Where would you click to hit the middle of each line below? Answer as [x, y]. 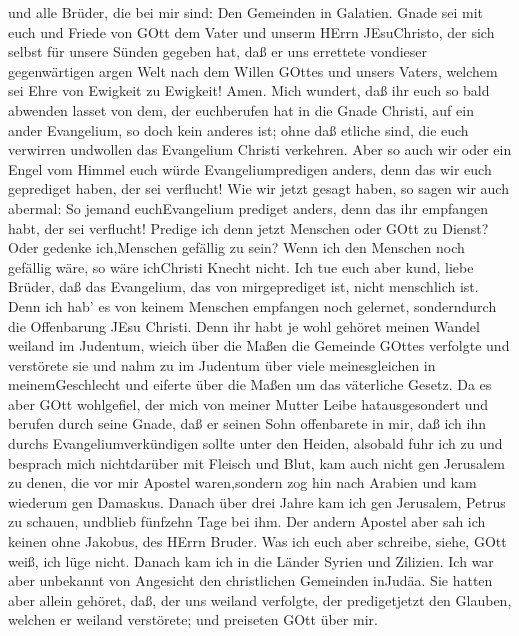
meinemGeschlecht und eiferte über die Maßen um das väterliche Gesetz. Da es [250, 384]
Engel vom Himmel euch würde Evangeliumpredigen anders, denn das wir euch [250, 168]
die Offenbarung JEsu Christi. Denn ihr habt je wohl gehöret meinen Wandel [244, 325]
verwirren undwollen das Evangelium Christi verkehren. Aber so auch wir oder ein [260, 149]
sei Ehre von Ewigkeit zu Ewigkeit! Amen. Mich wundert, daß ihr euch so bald [249, 90]
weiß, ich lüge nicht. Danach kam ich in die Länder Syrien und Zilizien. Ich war [251, 560]
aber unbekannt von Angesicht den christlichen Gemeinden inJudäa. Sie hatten [250, 580]
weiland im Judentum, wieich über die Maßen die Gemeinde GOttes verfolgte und [259, 345]
